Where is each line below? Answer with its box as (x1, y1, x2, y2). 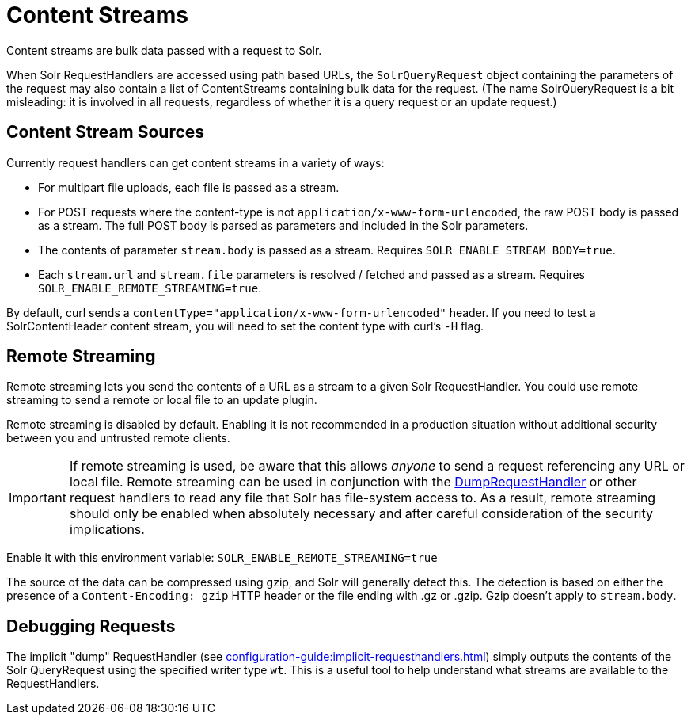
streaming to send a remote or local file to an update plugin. (6, 393, 317, 407)
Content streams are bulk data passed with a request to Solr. (6, 43, 322, 57)
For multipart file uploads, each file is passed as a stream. (38, 180, 340, 194)
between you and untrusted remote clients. (6, 431, 230, 445)
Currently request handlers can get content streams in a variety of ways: (6, 155, 385, 170)
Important (9, 490, 66, 506)
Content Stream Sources (6, 122, 205, 143)
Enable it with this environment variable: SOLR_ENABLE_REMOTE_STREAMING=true (6, 551, 438, 565)
